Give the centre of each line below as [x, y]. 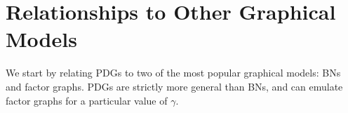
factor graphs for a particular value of [87, 100]
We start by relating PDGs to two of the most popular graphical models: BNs [173, 73]
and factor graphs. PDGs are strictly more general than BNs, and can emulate [174, 86]
